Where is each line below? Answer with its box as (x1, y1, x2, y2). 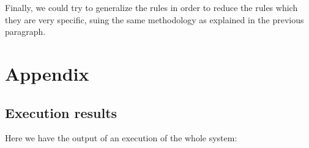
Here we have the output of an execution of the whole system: (5, 131, 237, 144)
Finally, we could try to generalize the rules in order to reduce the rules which (5, 1, 298, 13)
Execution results (5, 103, 117, 122)
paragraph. (5, 25, 46, 38)
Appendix (5, 61, 89, 86)
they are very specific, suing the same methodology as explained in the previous (5, 13, 304, 26)
